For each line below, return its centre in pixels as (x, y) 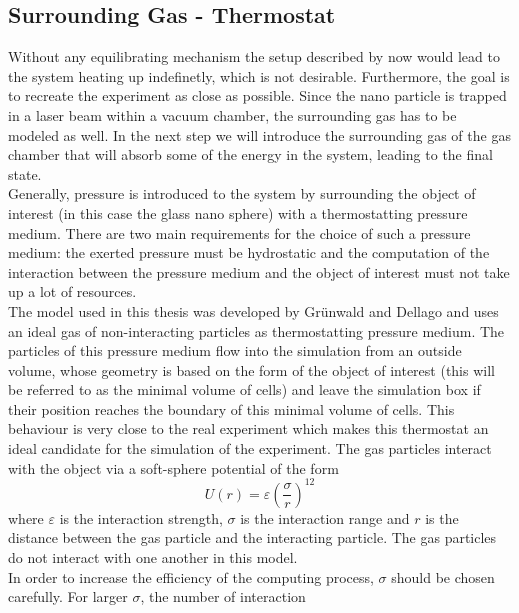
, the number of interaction (223, 596)
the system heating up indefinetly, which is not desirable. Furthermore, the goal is (259, 75)
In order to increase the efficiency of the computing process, (191, 576)
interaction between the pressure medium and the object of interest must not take (259, 271)
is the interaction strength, (141, 517)
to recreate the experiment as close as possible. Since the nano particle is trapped (257, 95)
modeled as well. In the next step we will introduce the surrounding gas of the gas (259, 134)
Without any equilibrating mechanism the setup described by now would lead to (254, 56)
